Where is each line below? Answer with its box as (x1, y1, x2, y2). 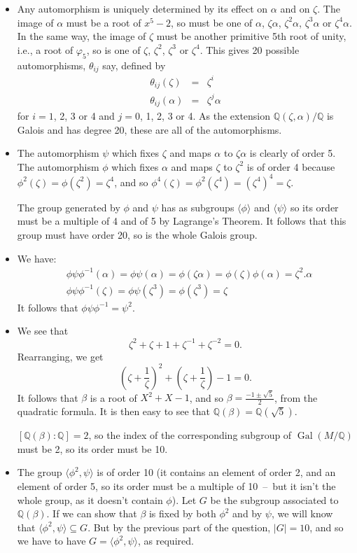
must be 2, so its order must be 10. (17, 441, 168, 456)
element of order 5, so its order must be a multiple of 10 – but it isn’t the (17, 478, 336, 493)
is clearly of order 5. (249, 146, 336, 160)
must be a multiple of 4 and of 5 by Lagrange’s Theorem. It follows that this (17, 213, 346, 228)
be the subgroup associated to (210, 492, 339, 507)
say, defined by (102, 57, 166, 72)
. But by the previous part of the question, (87, 519, 271, 534)
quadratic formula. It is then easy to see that (17, 404, 211, 419)
